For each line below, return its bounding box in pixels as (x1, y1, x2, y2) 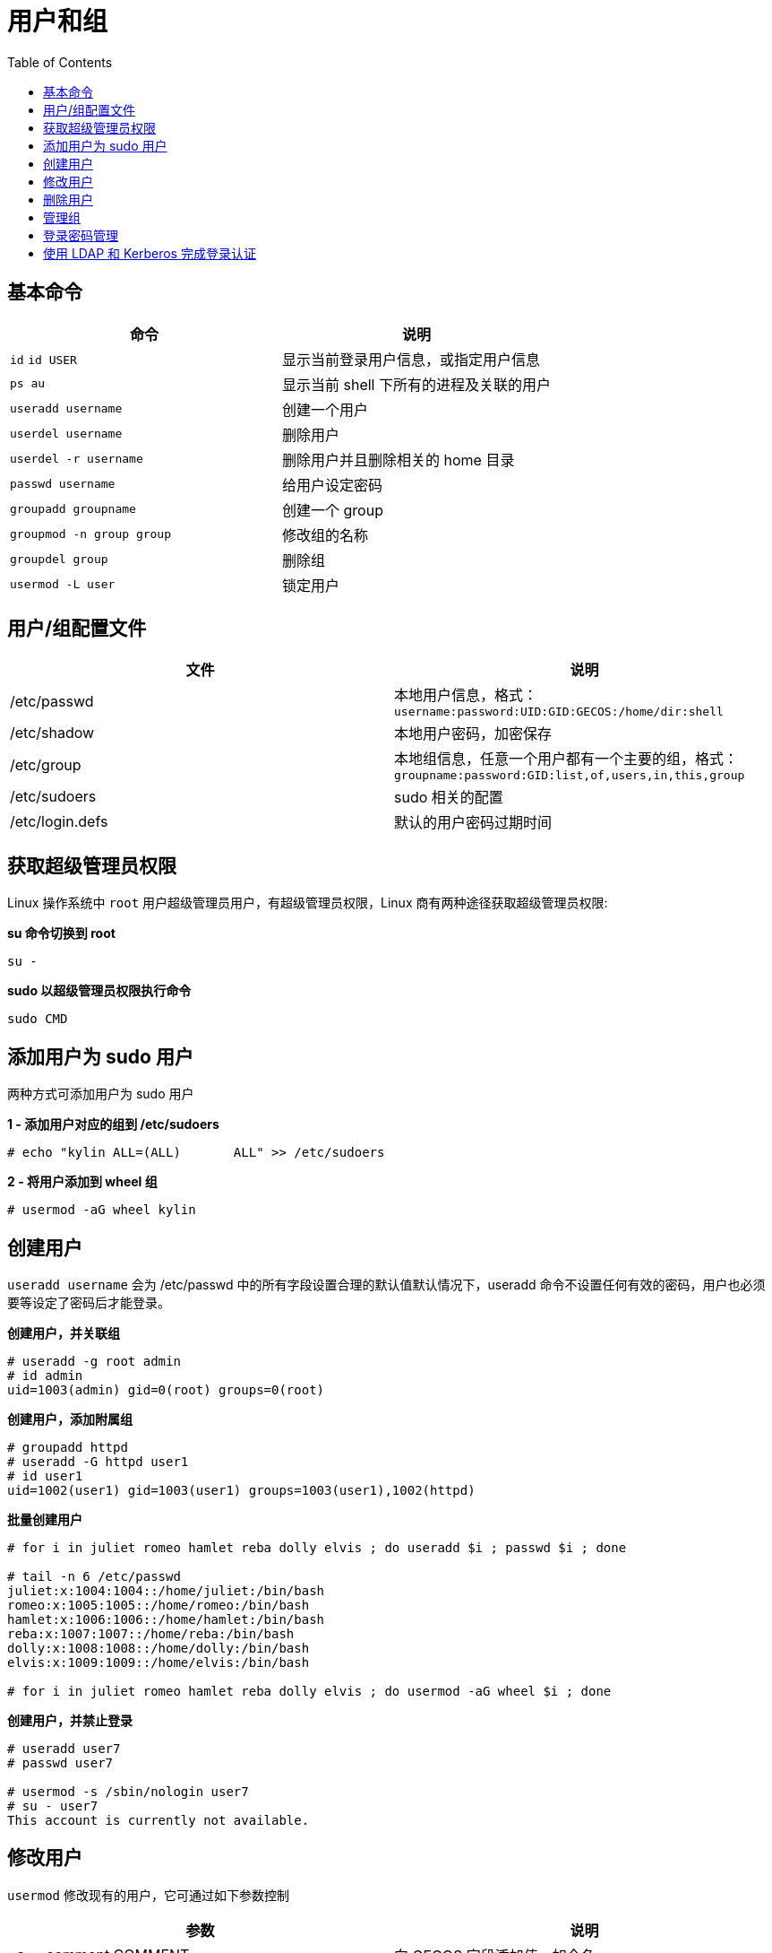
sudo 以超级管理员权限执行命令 (7, 983, 192, 999)
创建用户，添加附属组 (7, 1410, 133, 1427)
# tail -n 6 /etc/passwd (7, 1568, 181, 1584)
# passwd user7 (7, 1755, 114, 1770)
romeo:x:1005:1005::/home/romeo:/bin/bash (7, 1597, 310, 1612)
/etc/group (10, 755, 81, 774)
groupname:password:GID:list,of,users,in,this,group (394, 768, 745, 783)
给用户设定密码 (282, 475, 383, 494)
